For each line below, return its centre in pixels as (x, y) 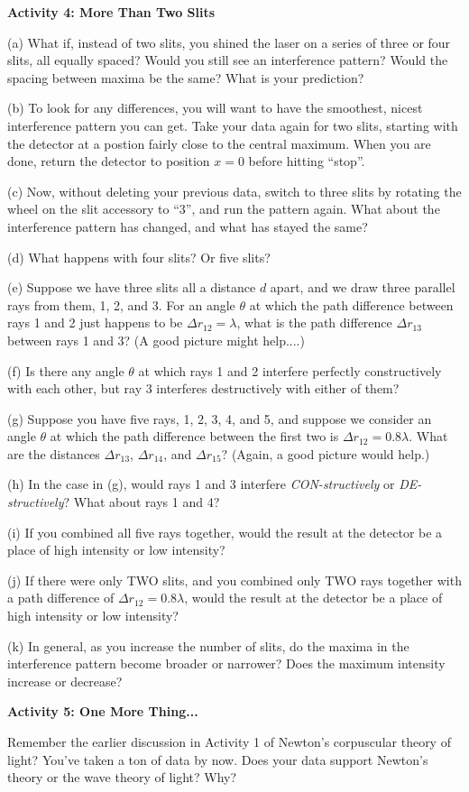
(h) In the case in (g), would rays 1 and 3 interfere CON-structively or (201, 484)
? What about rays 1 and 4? (142, 502)
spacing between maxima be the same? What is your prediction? (186, 77)
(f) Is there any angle (66, 370)
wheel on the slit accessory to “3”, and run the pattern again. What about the (224, 209)
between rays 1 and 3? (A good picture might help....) (156, 340)
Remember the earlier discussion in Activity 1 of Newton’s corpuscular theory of (229, 741)
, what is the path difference (314, 322)
